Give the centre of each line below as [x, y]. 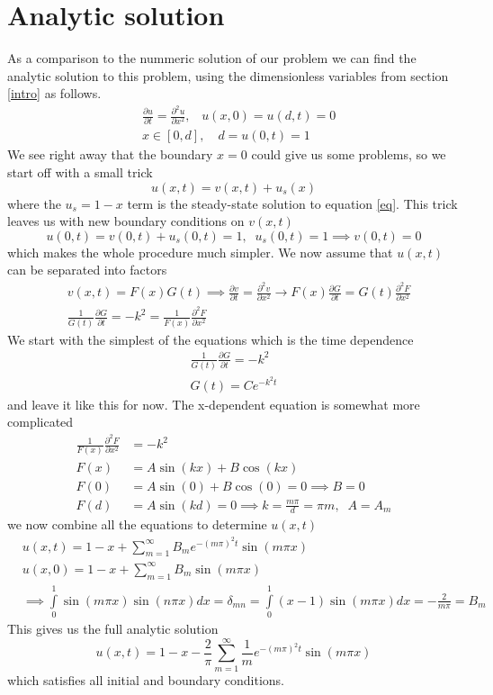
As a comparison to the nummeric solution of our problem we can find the [212, 58]
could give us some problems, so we [349, 154]
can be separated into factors [87, 270]
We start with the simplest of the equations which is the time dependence [211, 339]
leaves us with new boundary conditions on [126, 221]
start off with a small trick [80, 171]
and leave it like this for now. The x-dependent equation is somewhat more [214, 404]
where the [34, 203]
